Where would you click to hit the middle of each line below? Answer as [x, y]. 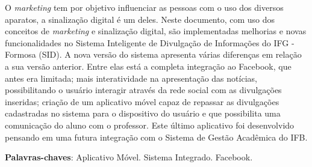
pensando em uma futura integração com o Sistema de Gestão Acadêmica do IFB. [156, 137]
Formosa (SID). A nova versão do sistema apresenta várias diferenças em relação [153, 54]
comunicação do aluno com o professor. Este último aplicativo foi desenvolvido [150, 125]
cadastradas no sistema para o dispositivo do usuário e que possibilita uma [143, 113]
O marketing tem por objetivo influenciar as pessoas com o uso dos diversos [144, 7]
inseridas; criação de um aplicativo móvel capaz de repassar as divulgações [142, 101]
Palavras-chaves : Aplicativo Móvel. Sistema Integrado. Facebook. [129, 157]
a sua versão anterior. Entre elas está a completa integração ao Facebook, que [148, 66]
